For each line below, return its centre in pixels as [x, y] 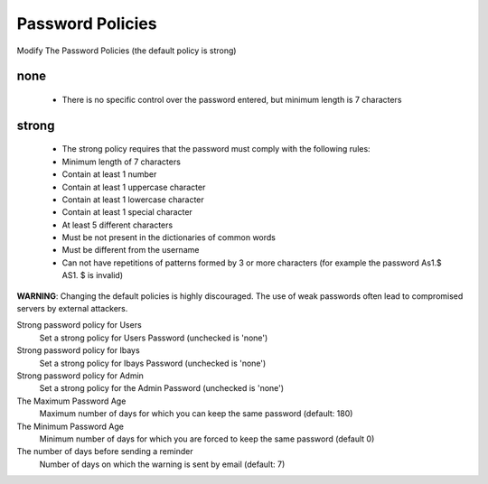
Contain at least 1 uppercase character [134, 187]
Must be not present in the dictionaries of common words [169, 237]
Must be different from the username [131, 250]
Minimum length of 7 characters [121, 162]
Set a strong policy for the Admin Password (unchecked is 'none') [162, 388]
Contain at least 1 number [109, 174]
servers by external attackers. [72, 309]
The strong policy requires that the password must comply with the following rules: [216, 149]
